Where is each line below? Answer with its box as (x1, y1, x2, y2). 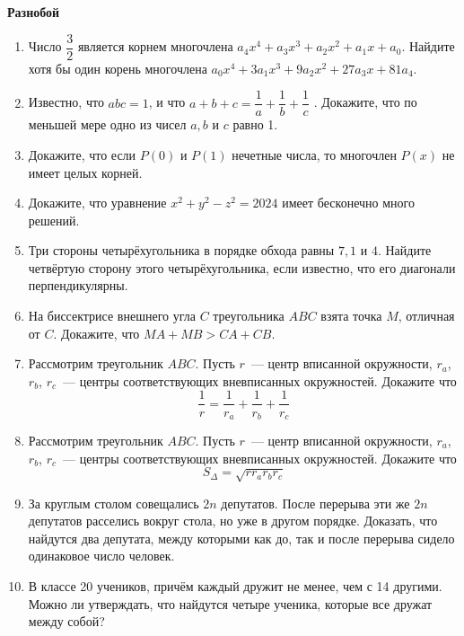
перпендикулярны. (28, 276, 128, 295)
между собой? (28, 612, 105, 631)
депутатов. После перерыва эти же (221, 493, 410, 512)
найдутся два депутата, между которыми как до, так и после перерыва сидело (28, 528, 455, 547)
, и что (148, 93, 186, 111)
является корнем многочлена (77, 37, 233, 56)
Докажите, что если (28, 145, 136, 163)
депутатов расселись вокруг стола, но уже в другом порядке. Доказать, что (28, 511, 438, 530)
